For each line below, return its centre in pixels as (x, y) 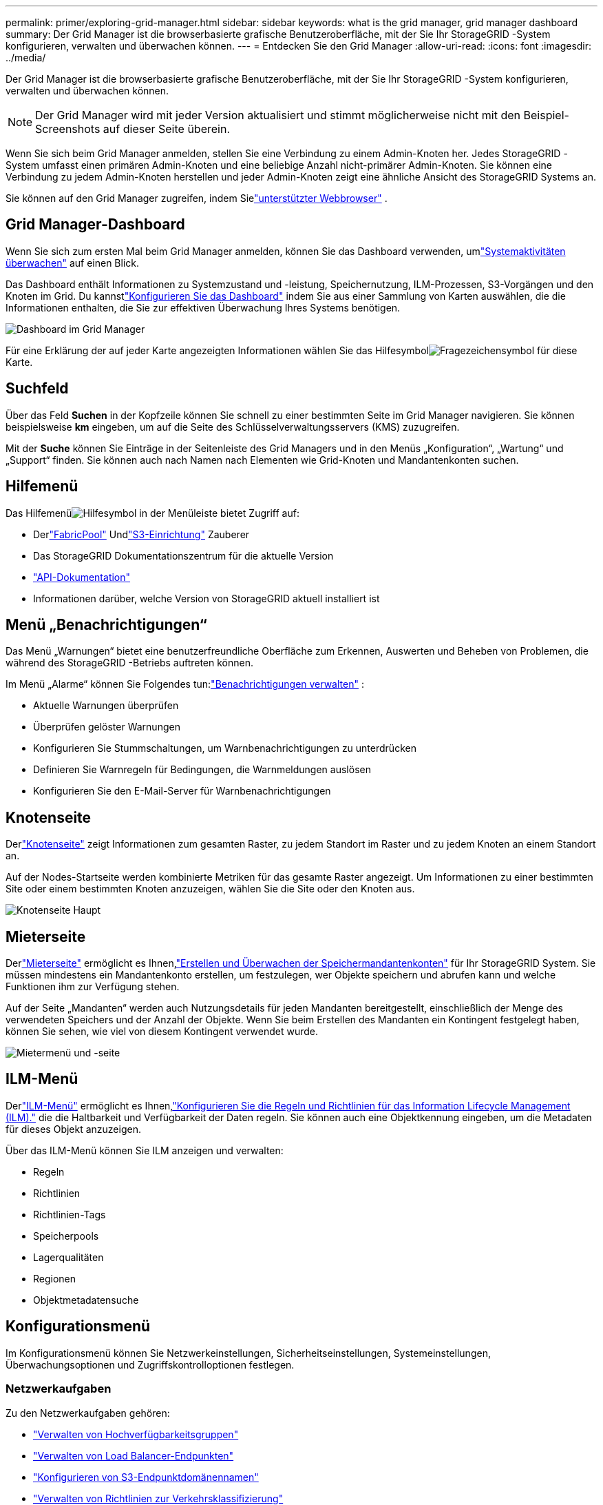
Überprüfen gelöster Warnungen (107, 727)
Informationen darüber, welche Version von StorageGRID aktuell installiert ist (207, 598)
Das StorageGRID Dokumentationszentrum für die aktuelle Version (183, 555)
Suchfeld (37, 389)
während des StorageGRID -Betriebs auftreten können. (130, 663)
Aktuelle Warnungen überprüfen (106, 706)
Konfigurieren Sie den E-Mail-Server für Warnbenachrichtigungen (182, 791)
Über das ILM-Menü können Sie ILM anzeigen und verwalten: (145, 1150)
